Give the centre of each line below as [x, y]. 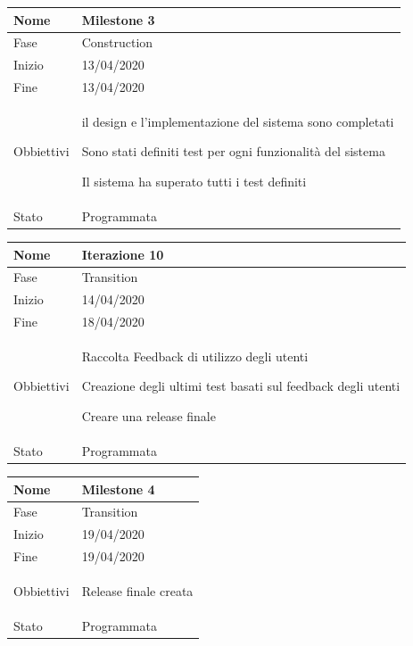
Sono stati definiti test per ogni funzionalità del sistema [233, 151]
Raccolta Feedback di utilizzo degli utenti [195, 356]
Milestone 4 [118, 489]
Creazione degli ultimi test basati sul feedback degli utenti [241, 386]
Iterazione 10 [123, 254]
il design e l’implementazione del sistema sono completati [238, 121]
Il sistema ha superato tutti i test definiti [194, 182]
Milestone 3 [118, 19]
